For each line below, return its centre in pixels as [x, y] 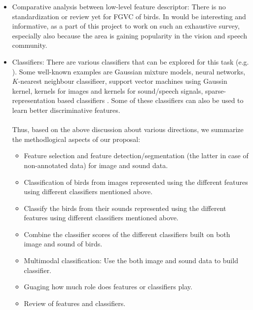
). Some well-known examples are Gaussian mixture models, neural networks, [129, 71]
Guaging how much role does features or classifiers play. [108, 287]
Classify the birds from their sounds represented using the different [125, 208]
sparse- [216, 90]
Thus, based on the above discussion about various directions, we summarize [128, 129]
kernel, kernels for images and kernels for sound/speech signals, [108, 90]
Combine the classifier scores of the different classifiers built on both [127, 234]
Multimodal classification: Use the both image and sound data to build [131, 260]
